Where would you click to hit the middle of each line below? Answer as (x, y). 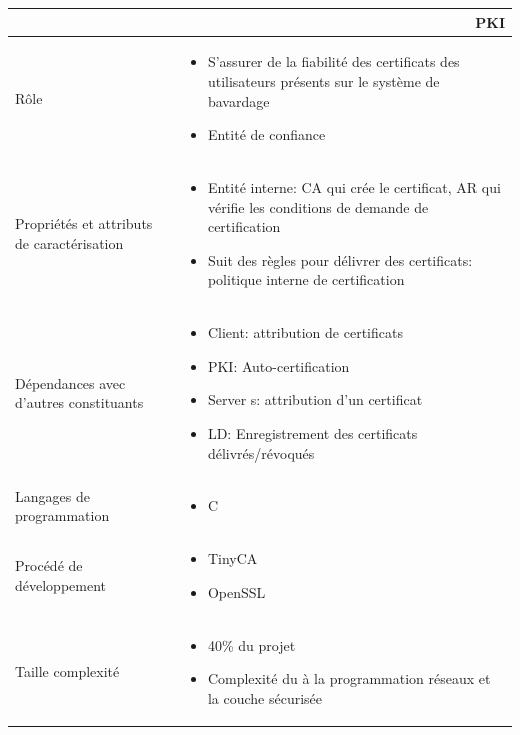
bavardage (238, 100)
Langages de (52, 495)
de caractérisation (69, 242)
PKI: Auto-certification (278, 365)
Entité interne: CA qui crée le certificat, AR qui (354, 186)
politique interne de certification (306, 279)
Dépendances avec (70, 382)
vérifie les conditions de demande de (318, 206)
